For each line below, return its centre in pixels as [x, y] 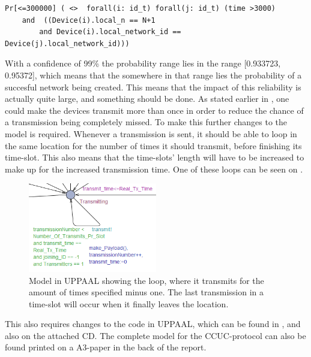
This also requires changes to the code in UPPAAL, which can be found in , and [153, 324]
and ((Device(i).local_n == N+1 [89, 20]
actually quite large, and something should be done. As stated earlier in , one [147, 99]
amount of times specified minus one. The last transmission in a [146, 292]
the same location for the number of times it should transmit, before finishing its [153, 145]
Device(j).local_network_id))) [67, 43]
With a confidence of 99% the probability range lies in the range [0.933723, [143, 63]
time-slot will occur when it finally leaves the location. [129, 303]
